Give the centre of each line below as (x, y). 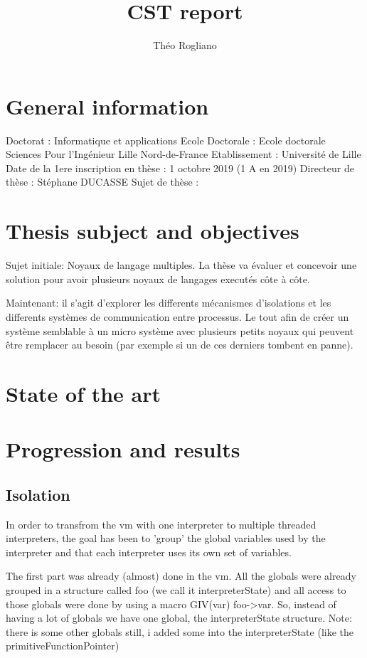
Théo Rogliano (185, 45)
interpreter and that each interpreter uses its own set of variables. (149, 552)
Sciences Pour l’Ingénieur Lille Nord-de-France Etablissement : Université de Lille (183, 154)
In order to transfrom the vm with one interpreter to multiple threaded (161, 524)
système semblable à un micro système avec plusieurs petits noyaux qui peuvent (180, 330)
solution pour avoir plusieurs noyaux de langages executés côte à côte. (158, 278)
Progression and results (123, 449)
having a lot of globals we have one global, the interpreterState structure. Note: (179, 618)
